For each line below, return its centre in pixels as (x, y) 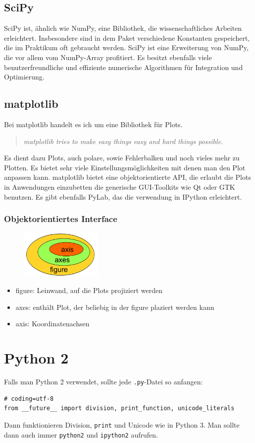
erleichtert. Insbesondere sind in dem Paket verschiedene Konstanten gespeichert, (127, 37)
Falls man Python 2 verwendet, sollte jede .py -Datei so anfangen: (103, 382)
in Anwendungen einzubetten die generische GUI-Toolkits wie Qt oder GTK (120, 186)
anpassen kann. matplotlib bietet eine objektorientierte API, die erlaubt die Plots (127, 177)
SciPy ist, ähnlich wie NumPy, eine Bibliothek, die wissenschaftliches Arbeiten (123, 28)
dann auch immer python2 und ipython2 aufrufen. (81, 434)
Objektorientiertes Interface (61, 219)
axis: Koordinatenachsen (52, 324)
